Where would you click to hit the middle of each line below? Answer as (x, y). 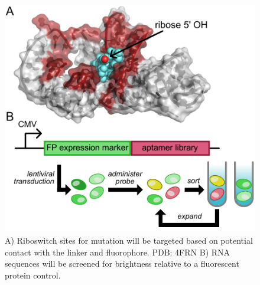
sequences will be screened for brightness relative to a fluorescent (122, 263)
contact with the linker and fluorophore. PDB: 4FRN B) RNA (118, 252)
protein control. (33, 275)
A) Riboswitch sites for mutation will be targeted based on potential (129, 240)
